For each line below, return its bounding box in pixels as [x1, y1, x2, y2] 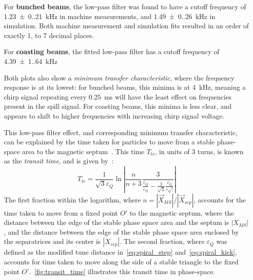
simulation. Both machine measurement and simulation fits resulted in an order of [4, 20, 249, 31]
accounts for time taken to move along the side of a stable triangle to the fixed [4, 256, 239, 266]
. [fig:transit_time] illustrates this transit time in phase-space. [29, 266, 215, 276]
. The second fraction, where [119, 236, 205, 246]
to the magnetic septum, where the [130, 207, 234, 218]
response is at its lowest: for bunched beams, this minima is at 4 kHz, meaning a [4, 82, 246, 92]
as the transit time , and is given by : [4, 156, 114, 166]
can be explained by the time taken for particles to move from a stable [4, 137, 215, 147]
